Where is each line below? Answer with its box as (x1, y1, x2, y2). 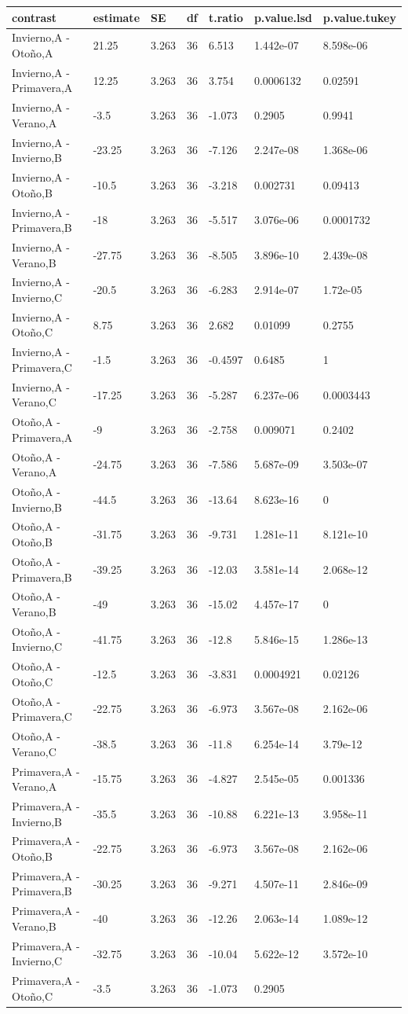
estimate (93, 9, 140, 25)
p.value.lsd (253, 9, 312, 25)
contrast (12, 9, 57, 25)
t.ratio (208, 9, 243, 25)
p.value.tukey (322, 9, 396, 25)
